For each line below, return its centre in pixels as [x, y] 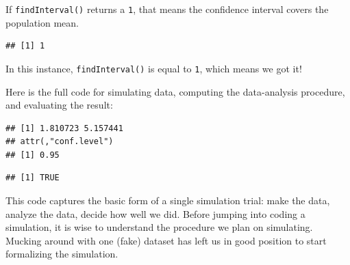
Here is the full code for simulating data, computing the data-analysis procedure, [175, 91]
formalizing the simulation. [62, 254]
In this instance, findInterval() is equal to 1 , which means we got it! [154, 68]
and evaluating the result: [59, 105]
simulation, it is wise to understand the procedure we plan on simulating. [159, 227]
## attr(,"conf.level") [60, 142]
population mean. [42, 22]
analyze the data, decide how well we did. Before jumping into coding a [155, 213]
